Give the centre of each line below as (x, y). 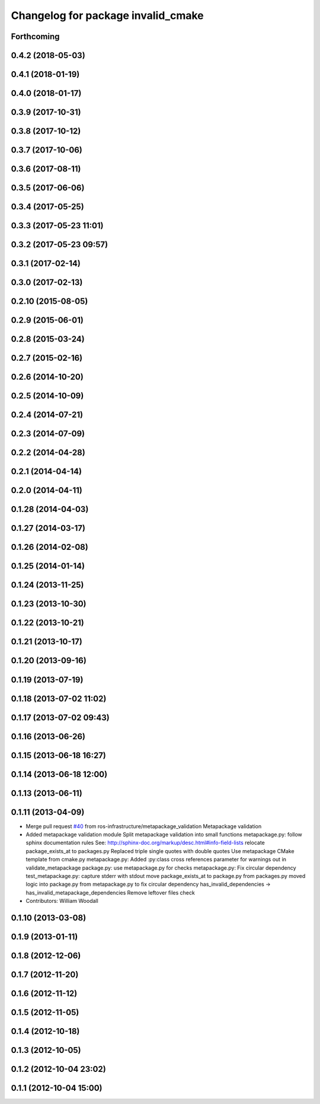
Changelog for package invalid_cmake (107, 15)
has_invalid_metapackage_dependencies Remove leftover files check (110, 892)
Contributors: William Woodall (62, 901)
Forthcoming (35, 36)
